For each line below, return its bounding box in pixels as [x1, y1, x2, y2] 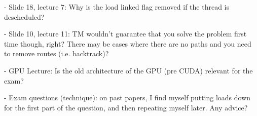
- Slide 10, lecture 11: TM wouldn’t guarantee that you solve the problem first [4, 28, 247, 39]
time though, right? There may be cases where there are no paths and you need [4, 38, 251, 49]
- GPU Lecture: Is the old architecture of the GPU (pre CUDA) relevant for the [4, 65, 253, 75]
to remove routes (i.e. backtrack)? [4, 48, 109, 59]
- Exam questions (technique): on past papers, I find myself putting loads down [4, 92, 251, 103]
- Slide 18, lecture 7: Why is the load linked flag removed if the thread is [4, 2, 229, 12]
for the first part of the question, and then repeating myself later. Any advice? [4, 102, 248, 112]
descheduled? [4, 11, 45, 22]
